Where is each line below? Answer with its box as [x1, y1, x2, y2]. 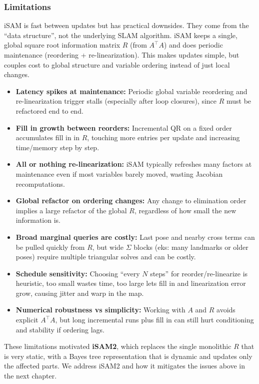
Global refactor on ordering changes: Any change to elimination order [15, 195, 246, 206]
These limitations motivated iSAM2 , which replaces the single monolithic [4, 341, 231, 351]
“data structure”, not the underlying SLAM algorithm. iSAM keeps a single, [4, 30, 237, 40]
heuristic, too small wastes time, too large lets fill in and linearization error [15, 278, 246, 288]
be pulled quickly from [15, 241, 85, 252]
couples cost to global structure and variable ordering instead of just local [4, 59, 230, 70]
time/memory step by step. [15, 142, 99, 152]
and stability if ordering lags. [15, 324, 105, 334]
